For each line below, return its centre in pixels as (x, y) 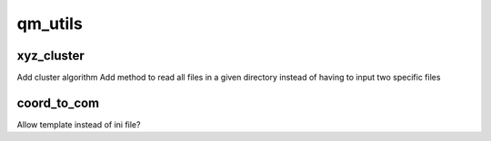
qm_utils (50, 23)
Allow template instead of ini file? (79, 124)
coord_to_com (58, 103)
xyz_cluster (51, 56)
